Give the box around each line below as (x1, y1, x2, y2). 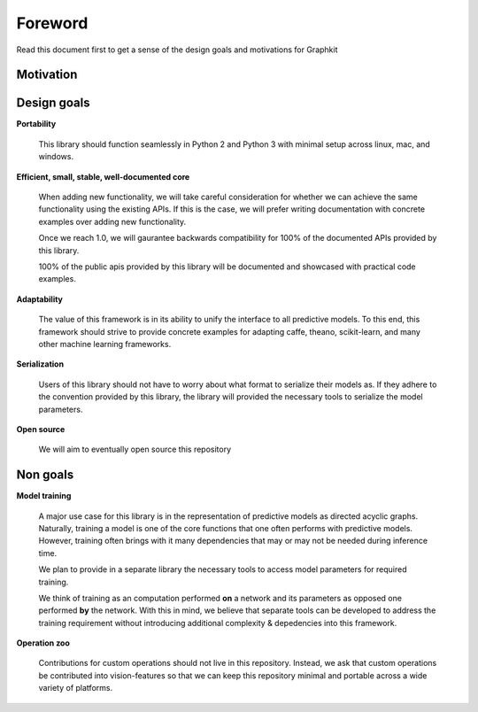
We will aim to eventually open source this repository (38, 444, 232, 455)
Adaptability (16, 293, 64, 305)
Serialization (16, 359, 65, 369)
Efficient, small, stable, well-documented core (16, 171, 190, 182)
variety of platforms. (38, 683, 113, 693)
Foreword (16, 13, 89, 33)
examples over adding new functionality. (38, 216, 187, 227)
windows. (38, 151, 74, 162)
